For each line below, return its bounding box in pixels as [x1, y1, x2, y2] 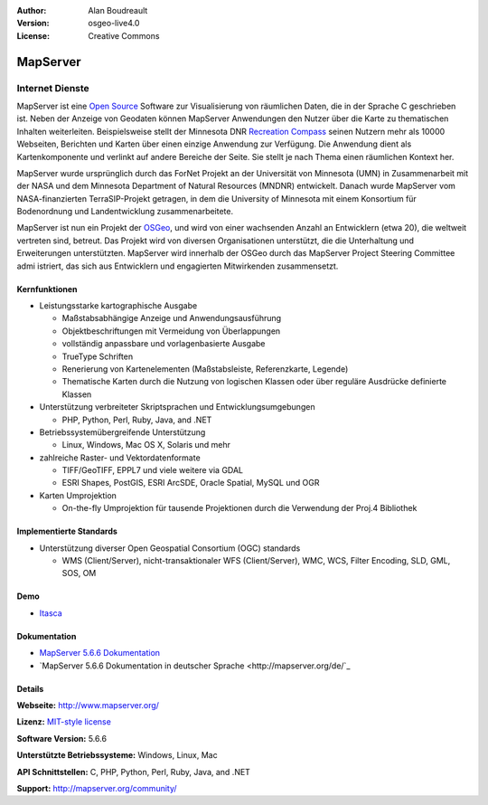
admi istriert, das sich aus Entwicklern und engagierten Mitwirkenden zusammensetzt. [16, 260, 339, 271]
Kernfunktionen [16, 283, 78, 294]
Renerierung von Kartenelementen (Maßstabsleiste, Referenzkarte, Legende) [61, 363, 349, 374]
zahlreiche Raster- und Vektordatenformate [39, 452, 201, 463]
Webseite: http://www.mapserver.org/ [16, 700, 160, 710]
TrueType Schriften [61, 351, 134, 362]
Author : [16, 5, 47, 15]
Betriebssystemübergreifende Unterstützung [39, 426, 206, 438]
